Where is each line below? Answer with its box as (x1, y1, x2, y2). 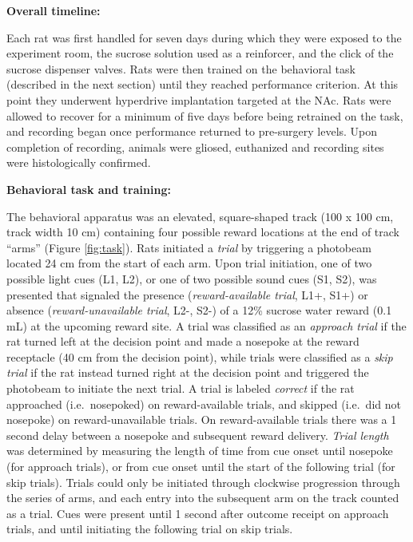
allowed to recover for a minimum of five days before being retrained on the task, (6, 107, 403, 124)
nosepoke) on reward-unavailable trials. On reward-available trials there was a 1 (6, 411, 397, 428)
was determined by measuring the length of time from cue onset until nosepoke (6, 442, 393, 459)
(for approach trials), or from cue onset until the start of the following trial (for (6, 458, 395, 475)
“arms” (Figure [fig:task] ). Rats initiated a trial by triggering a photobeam (6, 239, 371, 255)
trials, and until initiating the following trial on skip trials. (6, 520, 293, 537)
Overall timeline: (6, 2, 101, 18)
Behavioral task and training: (6, 180, 171, 197)
